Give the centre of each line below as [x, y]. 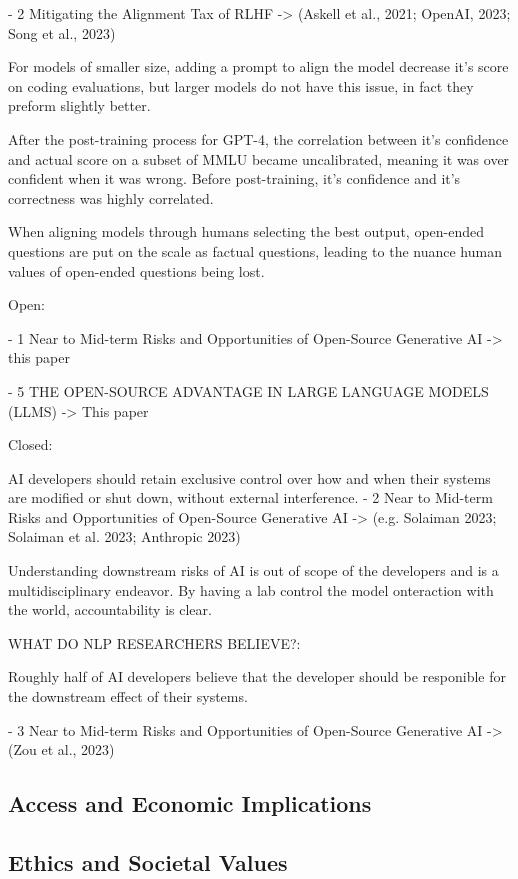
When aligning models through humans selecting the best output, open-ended [246, 231]
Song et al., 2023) [62, 32]
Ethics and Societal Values [148, 861]
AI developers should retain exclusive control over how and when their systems [249, 477]
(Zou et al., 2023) [61, 749]
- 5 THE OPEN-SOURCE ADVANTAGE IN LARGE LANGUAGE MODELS [248, 390]
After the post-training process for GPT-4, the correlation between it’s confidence [258, 138]
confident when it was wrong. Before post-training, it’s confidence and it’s [234, 178]
